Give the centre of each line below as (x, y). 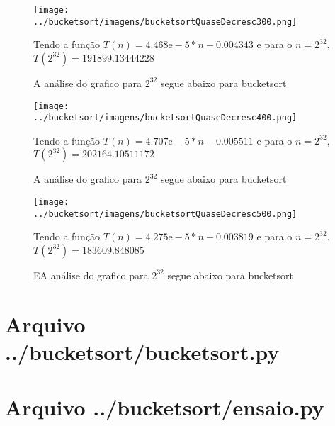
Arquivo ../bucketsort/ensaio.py (165, 407)
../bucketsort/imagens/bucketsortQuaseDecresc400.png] (165, 118)
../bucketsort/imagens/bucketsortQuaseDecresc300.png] (165, 22)
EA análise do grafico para (91, 275)
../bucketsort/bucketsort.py (142, 351)
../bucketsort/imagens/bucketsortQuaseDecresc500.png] (165, 214)
